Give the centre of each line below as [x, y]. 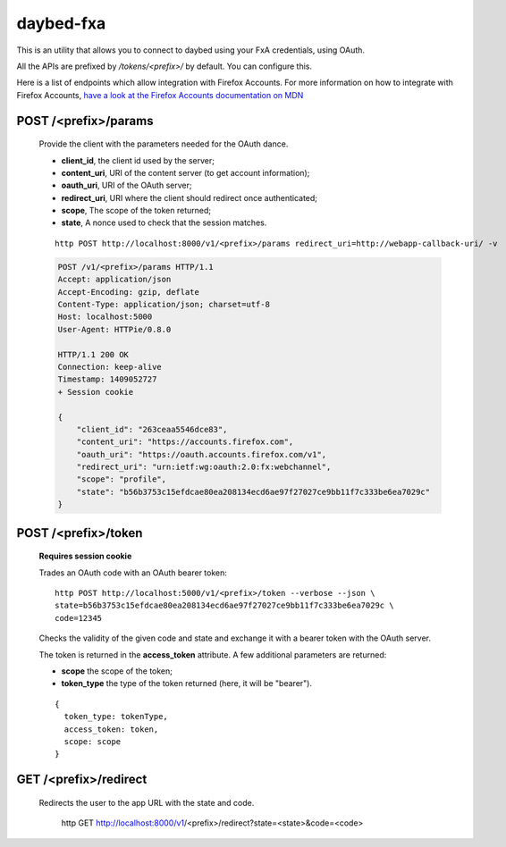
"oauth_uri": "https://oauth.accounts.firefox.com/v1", [202, 454]
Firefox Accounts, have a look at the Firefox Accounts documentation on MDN [160, 95]
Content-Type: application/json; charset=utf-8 [164, 305]
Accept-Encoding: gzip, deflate [129, 292]
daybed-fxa [61, 23]
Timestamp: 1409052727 [107, 379]
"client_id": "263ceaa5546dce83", [152, 429]
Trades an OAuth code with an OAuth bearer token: [133, 573]
